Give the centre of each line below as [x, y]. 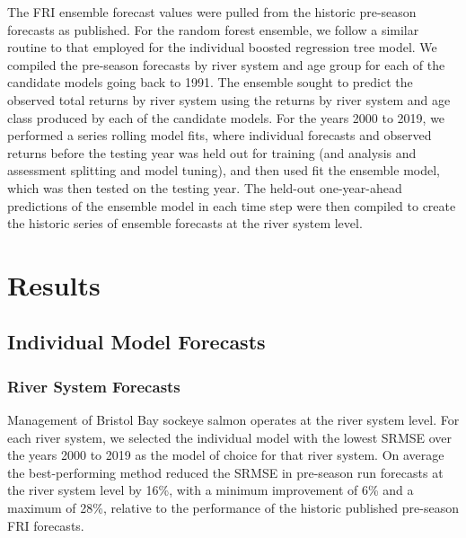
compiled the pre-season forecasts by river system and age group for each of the [226, 64]
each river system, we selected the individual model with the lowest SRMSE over [230, 437]
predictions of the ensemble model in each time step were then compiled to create [232, 205]
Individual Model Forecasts [136, 342]
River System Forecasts [94, 386]
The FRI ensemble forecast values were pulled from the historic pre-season [212, 12]
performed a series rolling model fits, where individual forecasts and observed [220, 135]
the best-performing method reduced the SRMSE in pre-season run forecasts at [225, 472]
